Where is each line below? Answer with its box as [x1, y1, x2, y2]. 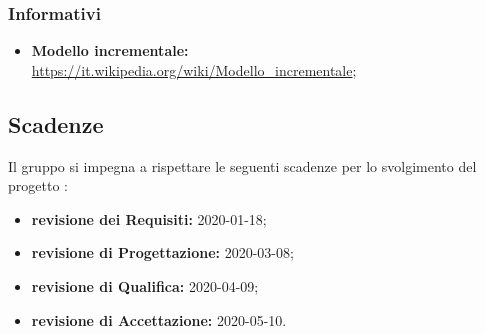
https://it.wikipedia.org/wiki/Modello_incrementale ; [31, 59, 357, 80]
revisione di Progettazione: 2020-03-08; [31, 242, 294, 263]
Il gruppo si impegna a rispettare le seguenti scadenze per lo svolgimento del [8, 155, 477, 176]
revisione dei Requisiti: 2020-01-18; [31, 208, 267, 229]
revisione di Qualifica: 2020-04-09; [31, 275, 259, 296]
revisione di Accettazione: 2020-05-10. [31, 309, 287, 330]
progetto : [8, 175, 68, 196]
